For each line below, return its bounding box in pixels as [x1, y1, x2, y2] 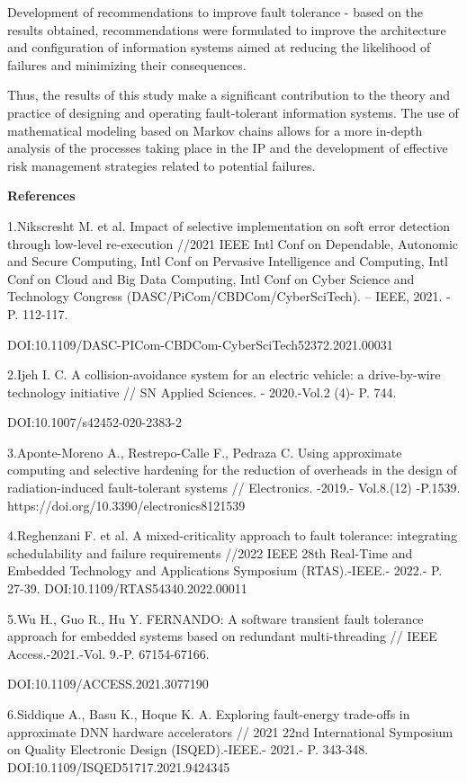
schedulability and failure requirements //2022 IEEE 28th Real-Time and [7, 543, 413, 562]
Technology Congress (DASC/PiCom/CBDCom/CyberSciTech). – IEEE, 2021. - [7, 287, 451, 306]
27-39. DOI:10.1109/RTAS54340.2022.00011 [7, 579, 247, 598]
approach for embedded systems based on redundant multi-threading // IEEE [7, 627, 437, 645]
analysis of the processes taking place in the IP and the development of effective [7, 138, 448, 157]
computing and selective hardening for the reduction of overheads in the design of [7, 460, 457, 479]
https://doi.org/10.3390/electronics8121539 [7, 495, 246, 514]
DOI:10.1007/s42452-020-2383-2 [7, 413, 182, 432]
